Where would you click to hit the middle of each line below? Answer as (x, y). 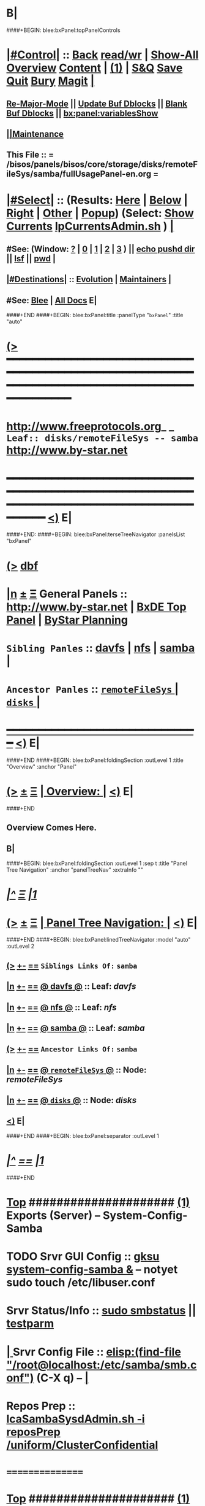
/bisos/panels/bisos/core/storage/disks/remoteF (102, 165)
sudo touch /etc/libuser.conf (81, 1283)
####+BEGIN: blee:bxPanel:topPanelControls (63, 30)
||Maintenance (35, 134)
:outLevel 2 (20, 946)
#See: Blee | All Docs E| (52, 300)
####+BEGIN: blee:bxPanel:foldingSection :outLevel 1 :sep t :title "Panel (97, 863)
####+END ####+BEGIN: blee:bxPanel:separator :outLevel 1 (83, 1135)
